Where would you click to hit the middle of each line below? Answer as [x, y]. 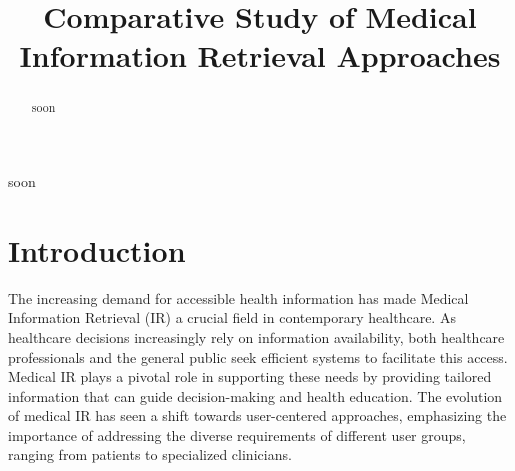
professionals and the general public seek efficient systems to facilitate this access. [258, 356]
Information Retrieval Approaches [260, 55]
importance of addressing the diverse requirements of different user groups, [237, 434]
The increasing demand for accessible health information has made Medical [238, 297]
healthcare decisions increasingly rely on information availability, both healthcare [256, 336]
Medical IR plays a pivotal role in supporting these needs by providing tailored [250, 376]
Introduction [97, 249]
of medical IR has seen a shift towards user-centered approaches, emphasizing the [257, 415]
